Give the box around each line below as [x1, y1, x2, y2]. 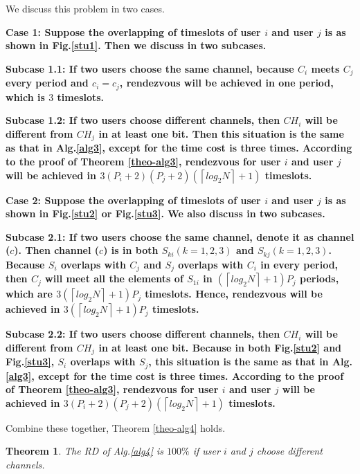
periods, [300, 271, 339, 286]
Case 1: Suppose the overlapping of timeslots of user [6, 24, 261, 39]
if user [192, 444, 220, 458]
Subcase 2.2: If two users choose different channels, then [6, 327, 280, 341]
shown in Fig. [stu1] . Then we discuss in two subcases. [6, 38, 267, 53]
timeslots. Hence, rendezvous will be [145, 286, 323, 301]
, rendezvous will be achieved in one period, [119, 75, 334, 90]
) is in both [103, 243, 159, 257]
